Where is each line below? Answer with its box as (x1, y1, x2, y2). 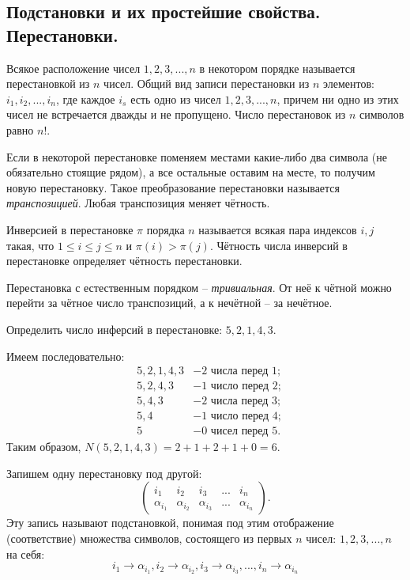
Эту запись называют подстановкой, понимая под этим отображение (6, 514, 334, 531)
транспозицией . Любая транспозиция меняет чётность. (6, 195, 270, 211)
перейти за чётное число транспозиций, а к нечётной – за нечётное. (6, 294, 333, 311)
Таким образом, (6, 438, 81, 455)
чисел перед (210, 426, 269, 438)
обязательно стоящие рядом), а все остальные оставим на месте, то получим (6, 164, 375, 180)
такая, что (6, 237, 55, 253)
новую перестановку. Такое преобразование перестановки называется (6, 179, 340, 195)
